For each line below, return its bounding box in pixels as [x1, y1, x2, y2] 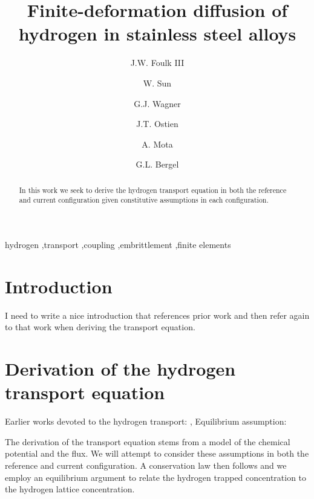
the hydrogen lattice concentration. [5, 483, 135, 495]
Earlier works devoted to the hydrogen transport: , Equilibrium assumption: [5, 415, 287, 428]
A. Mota [142, 137, 173, 150]
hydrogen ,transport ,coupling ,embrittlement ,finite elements [5, 238, 231, 250]
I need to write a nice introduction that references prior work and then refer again [5, 308, 310, 321]
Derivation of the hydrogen [5, 356, 236, 381]
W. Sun [143, 76, 172, 89]
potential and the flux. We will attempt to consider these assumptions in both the [5, 447, 309, 460]
